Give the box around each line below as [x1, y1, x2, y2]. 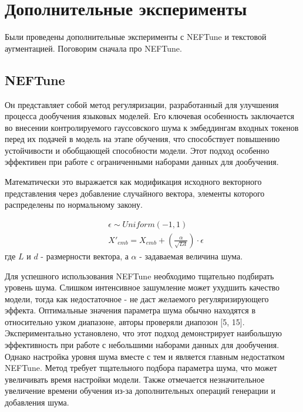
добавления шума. [5, 396, 69, 408]
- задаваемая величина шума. [139, 249, 243, 262]
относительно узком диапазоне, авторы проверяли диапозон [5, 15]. [5, 315, 245, 327]
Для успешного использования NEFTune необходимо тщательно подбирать [5, 269, 274, 282]
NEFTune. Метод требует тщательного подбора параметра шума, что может [5, 362, 277, 374]
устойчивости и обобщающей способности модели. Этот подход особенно [5, 144, 270, 156]
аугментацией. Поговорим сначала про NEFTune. [5, 42, 182, 54]
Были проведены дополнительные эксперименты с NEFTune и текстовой [5, 31, 267, 43]
